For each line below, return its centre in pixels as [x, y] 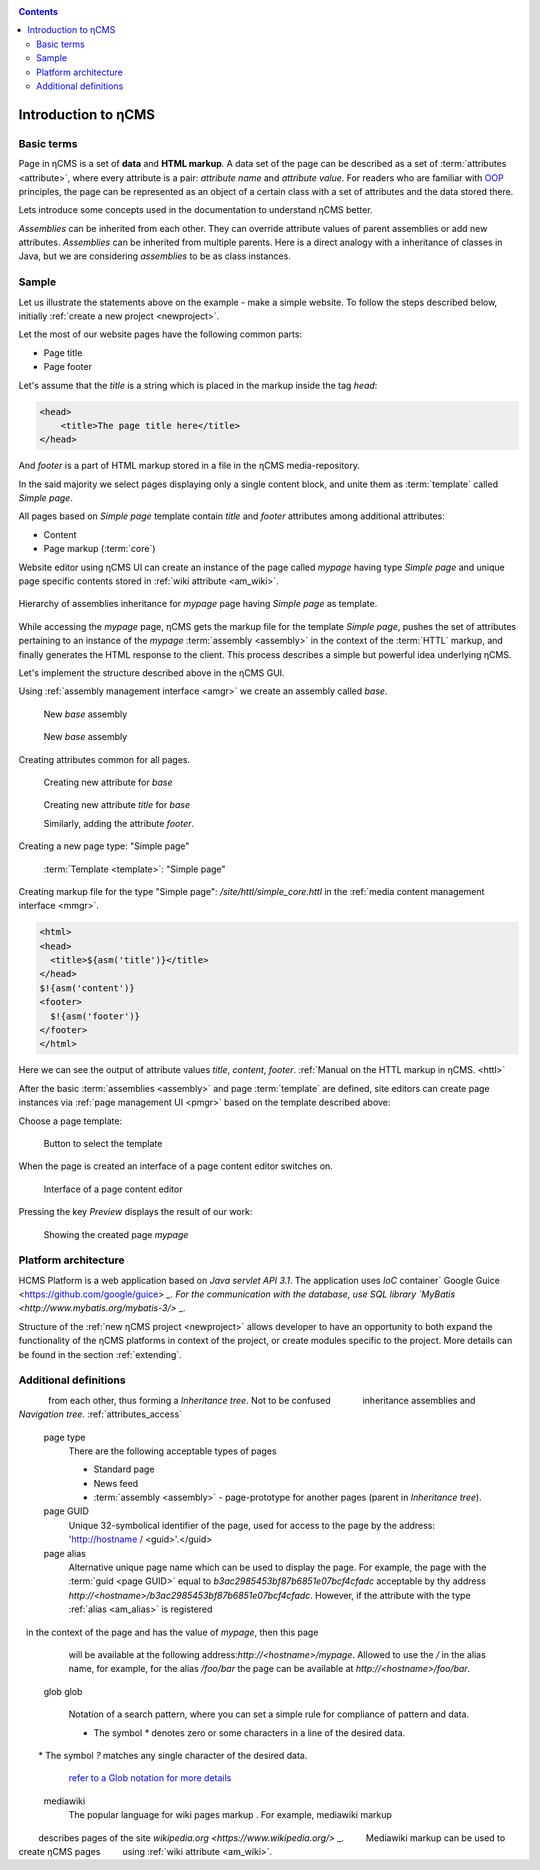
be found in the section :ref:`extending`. [100, 1354]
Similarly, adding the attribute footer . [119, 823]
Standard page [124, 1469]
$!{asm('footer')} [95, 1016]
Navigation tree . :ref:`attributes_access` [100, 1414]
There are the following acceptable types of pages [172, 1451]
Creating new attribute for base [108, 782]
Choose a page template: [70, 1121]
